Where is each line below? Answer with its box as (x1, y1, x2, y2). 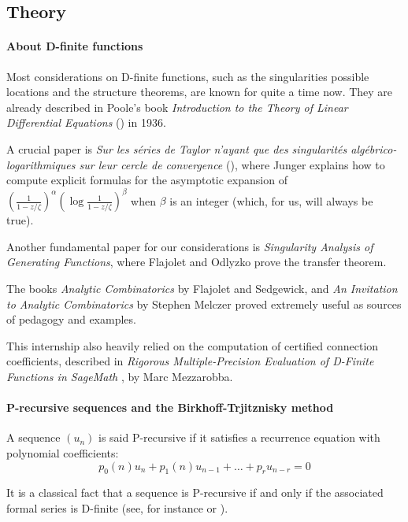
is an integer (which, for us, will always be (169, 192, 373, 209)
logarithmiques (6, 156, 76, 172)
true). (6, 212, 34, 228)
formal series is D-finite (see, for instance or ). (6, 499, 228, 516)
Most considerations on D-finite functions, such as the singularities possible (6, 68, 369, 84)
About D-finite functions (6, 38, 143, 54)
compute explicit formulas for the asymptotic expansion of (6, 172, 287, 188)
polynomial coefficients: (6, 444, 119, 461)
